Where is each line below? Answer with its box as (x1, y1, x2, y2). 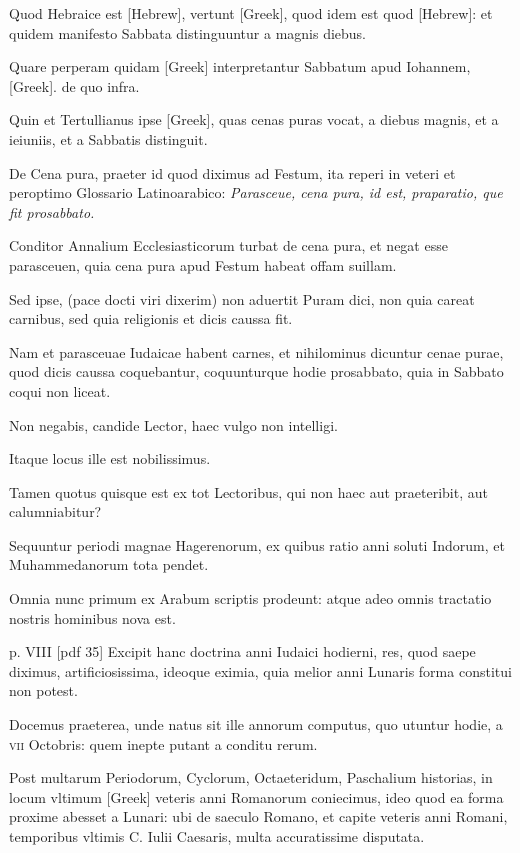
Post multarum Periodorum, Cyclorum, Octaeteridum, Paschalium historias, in (9, 767, 493, 788)
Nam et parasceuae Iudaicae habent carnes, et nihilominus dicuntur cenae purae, (9, 341, 504, 362)
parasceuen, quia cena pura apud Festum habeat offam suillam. (9, 254, 397, 275)
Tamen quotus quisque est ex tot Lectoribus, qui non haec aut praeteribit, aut (9, 481, 488, 502)
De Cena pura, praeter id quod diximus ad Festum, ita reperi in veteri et (9, 162, 456, 183)
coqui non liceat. (9, 380, 111, 401)
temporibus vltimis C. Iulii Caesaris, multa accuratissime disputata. (9, 826, 425, 846)
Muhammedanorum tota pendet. (9, 554, 209, 575)
